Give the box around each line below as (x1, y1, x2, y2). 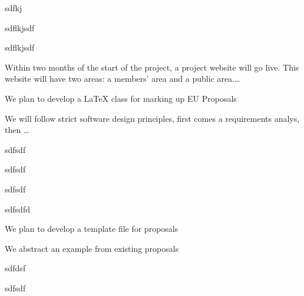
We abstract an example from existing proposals (5, 242, 179, 254)
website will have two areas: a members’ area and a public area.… (5, 72, 240, 85)
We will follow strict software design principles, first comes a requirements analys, (5, 112, 300, 124)
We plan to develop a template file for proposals (5, 222, 179, 235)
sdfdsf (5, 262, 26, 274)
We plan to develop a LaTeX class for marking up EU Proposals (5, 92, 237, 104)
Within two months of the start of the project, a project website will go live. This (5, 61, 299, 73)
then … (5, 124, 29, 136)
